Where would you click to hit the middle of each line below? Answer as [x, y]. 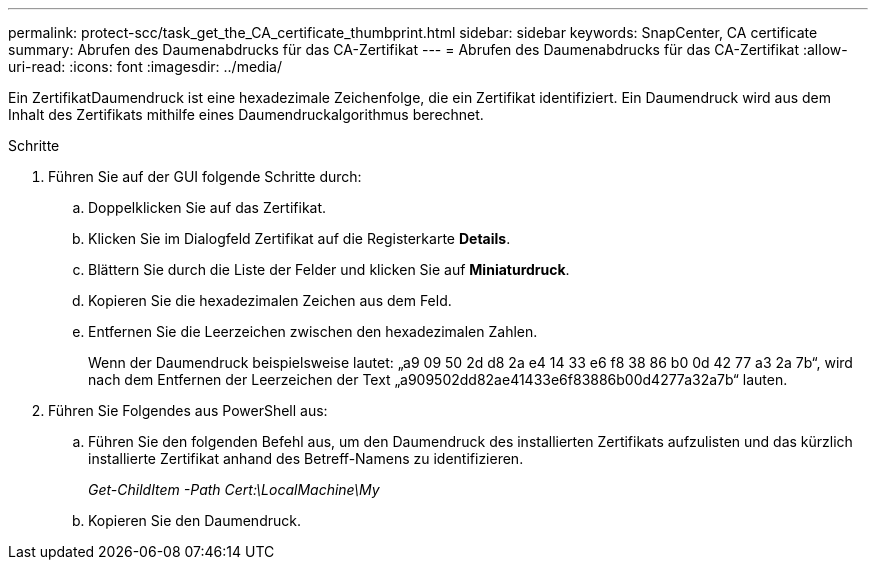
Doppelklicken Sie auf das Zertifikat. [207, 207]
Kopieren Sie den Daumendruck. [194, 520]
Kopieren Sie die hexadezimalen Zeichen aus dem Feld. [270, 300]
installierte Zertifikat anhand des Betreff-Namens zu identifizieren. [306, 458]
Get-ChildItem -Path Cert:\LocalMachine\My [234, 489]
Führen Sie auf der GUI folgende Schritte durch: [205, 176]
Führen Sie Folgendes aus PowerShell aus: [188, 410]
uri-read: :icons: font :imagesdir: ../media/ [145, 66]
